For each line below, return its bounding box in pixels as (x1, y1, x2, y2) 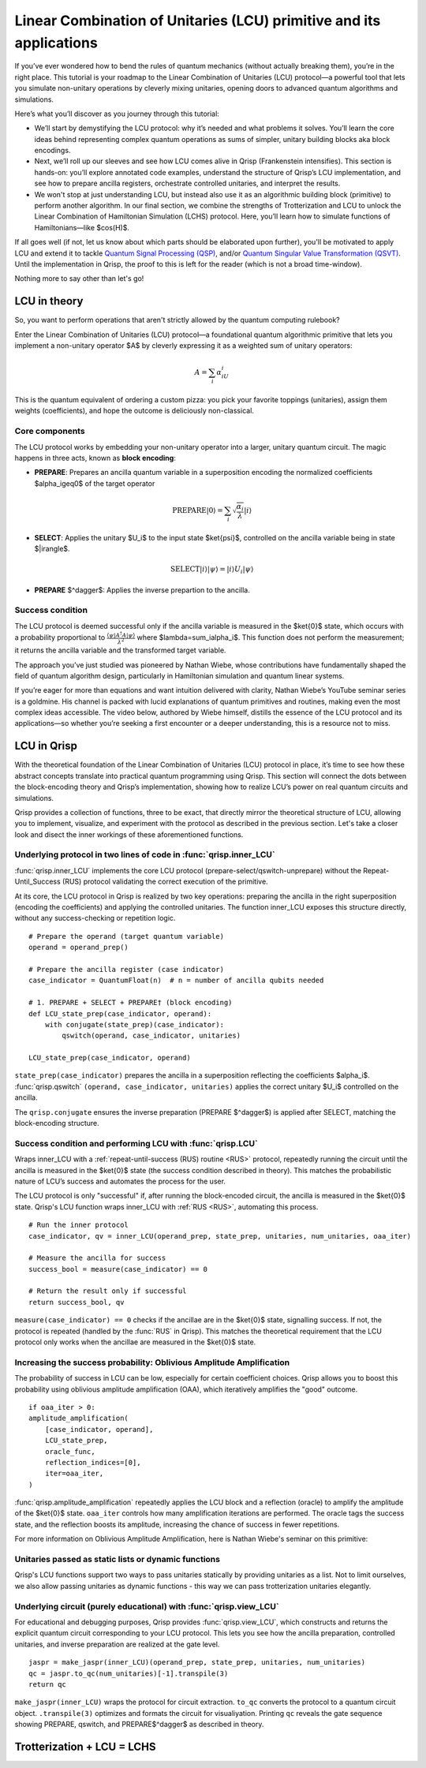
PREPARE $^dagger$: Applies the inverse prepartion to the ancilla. (34, 585, 250, 595)
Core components (14, 426, 86, 437)
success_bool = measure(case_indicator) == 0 (28, 1265, 208, 1273)
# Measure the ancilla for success (28, 1254, 166, 1262)
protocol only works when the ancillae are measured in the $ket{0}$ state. (14, 1337, 256, 1347)
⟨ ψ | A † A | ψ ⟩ (106, 630, 136, 639)
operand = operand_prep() (28, 943, 129, 952)
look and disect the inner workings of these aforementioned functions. (14, 829, 244, 839)
